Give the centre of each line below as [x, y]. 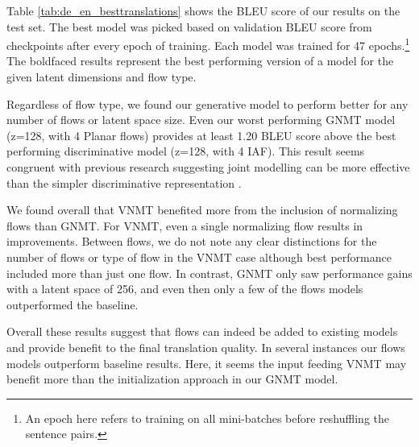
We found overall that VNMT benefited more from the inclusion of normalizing [202, 210]
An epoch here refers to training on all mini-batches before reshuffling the [207, 418]
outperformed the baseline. [73, 304]
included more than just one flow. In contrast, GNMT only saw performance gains [209, 273]
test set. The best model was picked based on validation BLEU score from [189, 26]
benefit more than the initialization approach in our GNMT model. [172, 379]
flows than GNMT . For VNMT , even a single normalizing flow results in [185, 225]
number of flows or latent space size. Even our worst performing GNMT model [201, 120]
